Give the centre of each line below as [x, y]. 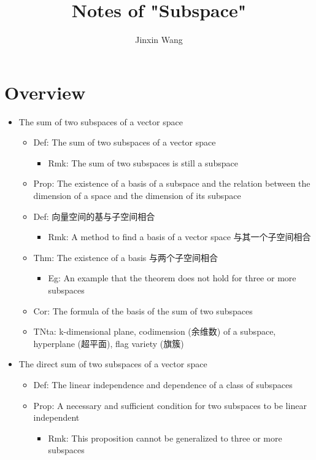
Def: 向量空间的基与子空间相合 [94, 216]
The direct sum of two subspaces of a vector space [113, 364]
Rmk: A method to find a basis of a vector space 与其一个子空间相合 [179, 237]
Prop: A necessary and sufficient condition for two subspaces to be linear [170, 405]
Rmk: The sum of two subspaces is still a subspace [143, 162]
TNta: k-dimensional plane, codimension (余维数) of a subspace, [155, 331]
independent [56, 417]
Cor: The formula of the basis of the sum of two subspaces [143, 310]
